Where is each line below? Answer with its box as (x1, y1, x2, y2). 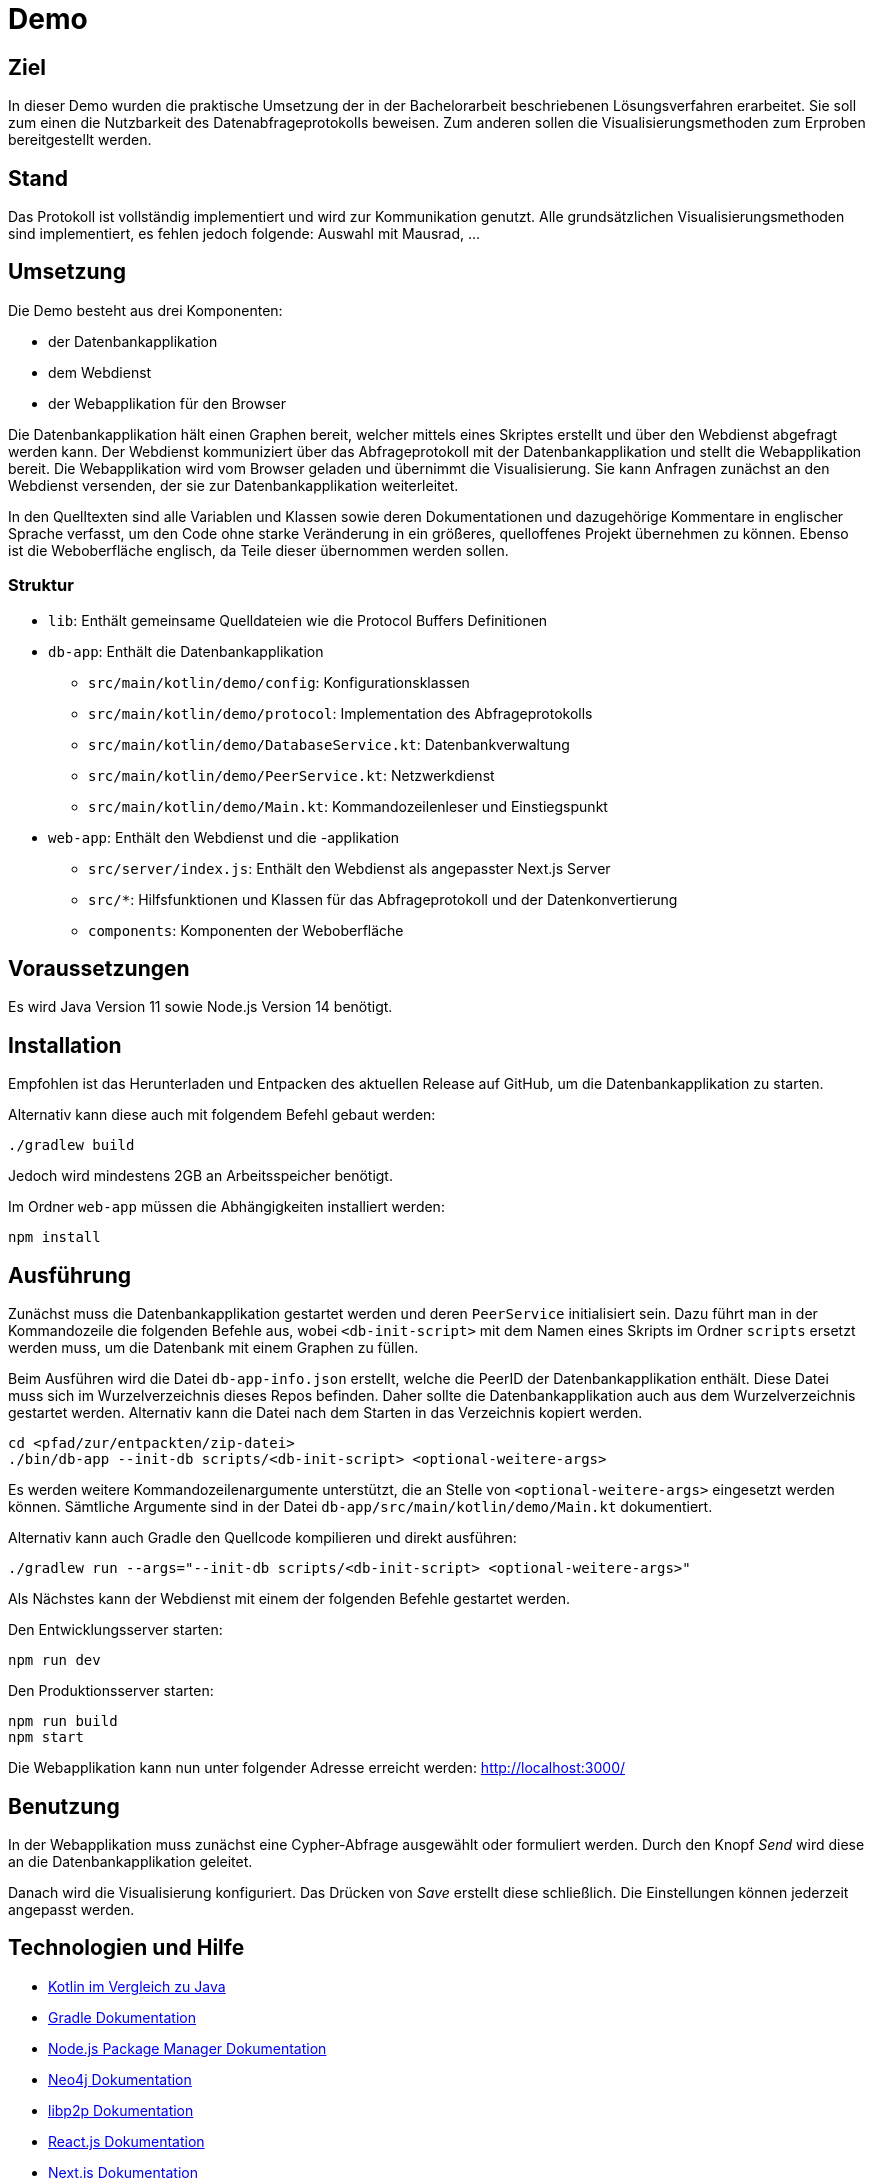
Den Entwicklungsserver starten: (8, 1621, 223, 1639)
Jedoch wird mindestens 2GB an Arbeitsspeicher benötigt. (8, 1167, 393, 1185)
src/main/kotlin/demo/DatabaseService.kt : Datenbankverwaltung (88, 735, 570, 753)
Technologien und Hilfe (8, 1935, 245, 1961)
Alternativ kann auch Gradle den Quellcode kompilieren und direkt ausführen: (8, 1529, 517, 1547)
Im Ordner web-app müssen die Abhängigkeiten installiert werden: (8, 1198, 445, 1216)
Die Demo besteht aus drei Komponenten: (8, 301, 283, 319)
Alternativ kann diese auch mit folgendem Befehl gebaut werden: (8, 1106, 436, 1124)
